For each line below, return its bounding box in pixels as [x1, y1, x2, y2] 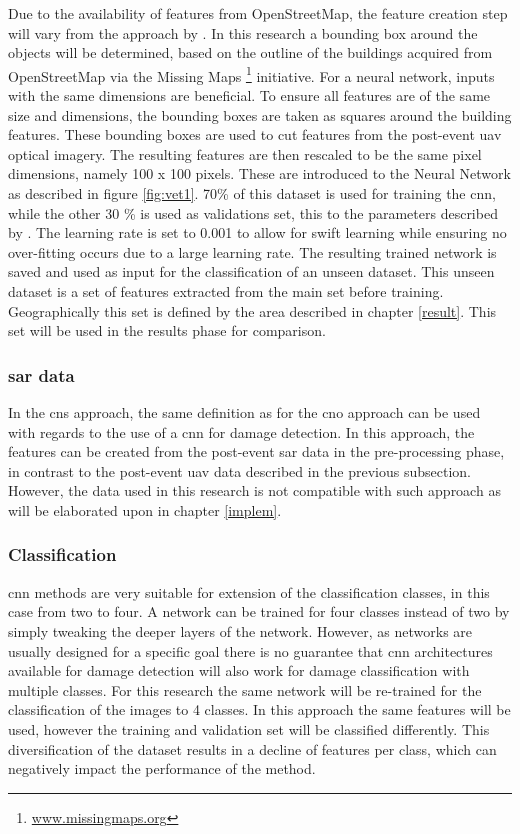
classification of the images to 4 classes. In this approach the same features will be [8, 699, 511, 720]
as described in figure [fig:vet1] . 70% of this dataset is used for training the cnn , [8, 183, 496, 203]
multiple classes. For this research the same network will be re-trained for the [8, 679, 482, 700]
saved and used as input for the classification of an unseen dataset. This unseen [8, 261, 495, 282]
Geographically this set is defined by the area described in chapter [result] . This [8, 300, 497, 321]
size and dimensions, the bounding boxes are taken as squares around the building [8, 104, 512, 125]
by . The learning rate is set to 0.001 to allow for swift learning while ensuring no [8, 222, 507, 243]
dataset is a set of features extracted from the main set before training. [8, 280, 444, 301]
